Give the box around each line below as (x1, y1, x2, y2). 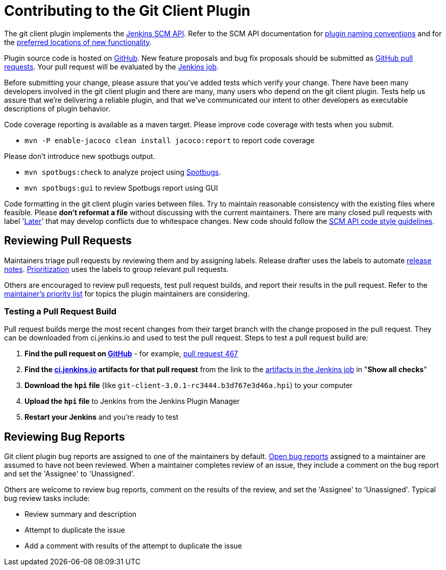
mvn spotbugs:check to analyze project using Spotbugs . (24, 167, 221, 176)
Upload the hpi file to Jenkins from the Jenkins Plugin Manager (24, 397, 240, 406)
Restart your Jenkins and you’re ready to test (24, 413, 179, 422)
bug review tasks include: (4, 494, 90, 503)
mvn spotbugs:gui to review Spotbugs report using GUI (24, 183, 218, 192)
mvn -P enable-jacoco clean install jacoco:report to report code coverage (24, 135, 315, 145)
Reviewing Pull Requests (4, 234, 132, 247)
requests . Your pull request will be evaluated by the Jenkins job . (4, 62, 219, 71)
